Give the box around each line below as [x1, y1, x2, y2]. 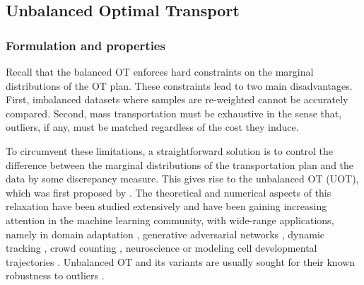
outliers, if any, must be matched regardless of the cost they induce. [6, 120, 299, 134]
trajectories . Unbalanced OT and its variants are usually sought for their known [6, 254, 356, 269]
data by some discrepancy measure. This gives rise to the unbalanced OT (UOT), [6, 171, 359, 186]
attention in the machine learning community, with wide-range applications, [6, 212, 334, 227]
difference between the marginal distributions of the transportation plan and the [6, 157, 354, 172]
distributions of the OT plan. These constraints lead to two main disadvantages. [6, 78, 353, 93]
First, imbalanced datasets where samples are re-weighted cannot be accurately [6, 92, 348, 107]
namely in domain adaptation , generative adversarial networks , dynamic [6, 226, 325, 241]
